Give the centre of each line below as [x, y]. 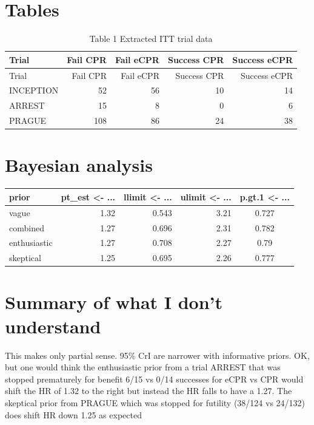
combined [27, 227]
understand [53, 326]
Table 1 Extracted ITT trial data [151, 39]
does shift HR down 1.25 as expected [73, 414]
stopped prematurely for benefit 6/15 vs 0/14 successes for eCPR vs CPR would [154, 379]
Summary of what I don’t [114, 302]
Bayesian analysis [79, 165]
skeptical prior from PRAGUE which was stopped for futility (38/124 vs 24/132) [155, 402]
